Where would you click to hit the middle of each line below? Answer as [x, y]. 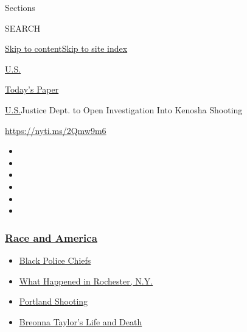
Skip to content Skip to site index [66, 48]
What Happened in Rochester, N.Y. [86, 281]
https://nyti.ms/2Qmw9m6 [56, 130]
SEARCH [23, 28]
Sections [20, 7]
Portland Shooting [54, 301]
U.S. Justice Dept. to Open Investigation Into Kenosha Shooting [124, 109]
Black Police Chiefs [55, 260]
